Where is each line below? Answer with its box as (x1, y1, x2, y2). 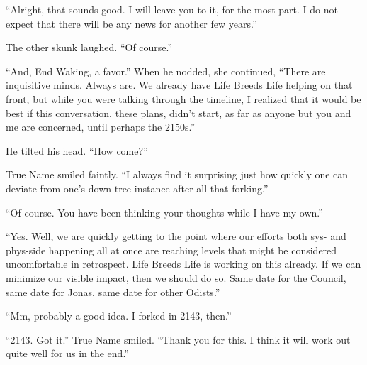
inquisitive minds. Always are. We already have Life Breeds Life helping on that (6, 77, 353, 92)
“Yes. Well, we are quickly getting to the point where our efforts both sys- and (6, 229, 346, 244)
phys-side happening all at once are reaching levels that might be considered (6, 242, 337, 257)
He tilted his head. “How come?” (6, 143, 148, 158)
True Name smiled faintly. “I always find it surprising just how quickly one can (6, 167, 349, 182)
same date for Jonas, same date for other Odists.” (6, 284, 220, 299)
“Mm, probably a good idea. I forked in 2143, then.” (6, 308, 232, 323)
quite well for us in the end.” (6, 346, 129, 361)
